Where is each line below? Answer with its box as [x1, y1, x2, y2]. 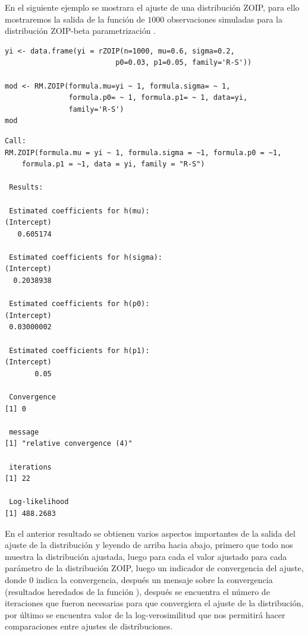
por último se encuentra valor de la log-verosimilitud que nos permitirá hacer [5, 608, 285, 621]
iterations [9, 462, 52, 471]
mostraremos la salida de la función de [5, 12, 145, 25]
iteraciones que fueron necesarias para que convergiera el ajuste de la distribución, [5, 597, 304, 609]
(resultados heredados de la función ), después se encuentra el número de [5, 585, 270, 597]
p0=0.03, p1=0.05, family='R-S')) [115, 58, 252, 67]
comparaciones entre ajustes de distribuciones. [5, 620, 173, 632]
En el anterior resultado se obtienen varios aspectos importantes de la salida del [5, 527, 296, 539]
